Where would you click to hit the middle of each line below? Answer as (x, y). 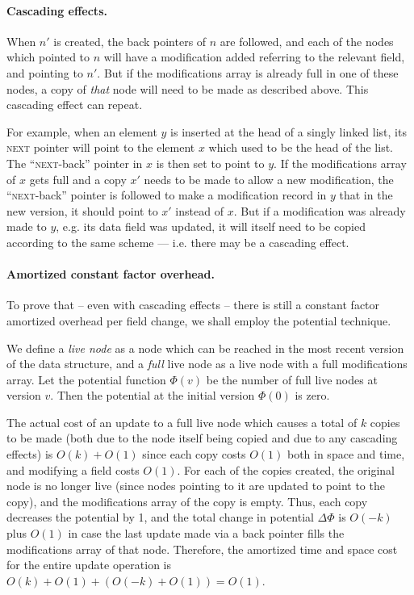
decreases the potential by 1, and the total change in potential (160, 517)
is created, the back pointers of (130, 41)
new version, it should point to (82, 210)
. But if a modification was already (320, 210)
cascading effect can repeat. (75, 105)
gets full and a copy (78, 179)
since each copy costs (194, 454)
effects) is (30, 454)
